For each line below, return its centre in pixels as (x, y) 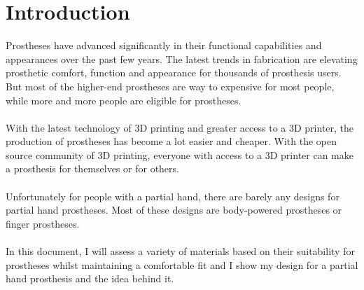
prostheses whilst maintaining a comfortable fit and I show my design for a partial (182, 264)
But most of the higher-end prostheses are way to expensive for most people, (170, 86)
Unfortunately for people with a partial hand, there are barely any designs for (173, 196)
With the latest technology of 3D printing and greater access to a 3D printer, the (180, 127)
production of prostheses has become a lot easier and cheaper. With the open (171, 141)
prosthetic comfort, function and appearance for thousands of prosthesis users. (174, 72)
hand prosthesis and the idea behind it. (90, 278)
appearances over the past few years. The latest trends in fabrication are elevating (182, 58)
